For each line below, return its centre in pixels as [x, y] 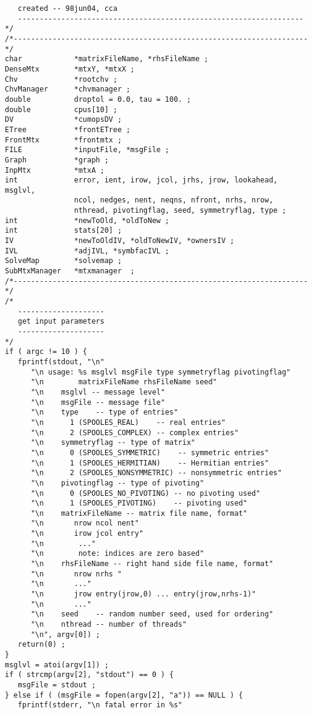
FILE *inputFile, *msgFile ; [87, 150]
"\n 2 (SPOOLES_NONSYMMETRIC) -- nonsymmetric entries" [156, 473]
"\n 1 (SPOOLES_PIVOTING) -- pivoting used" [139, 503]
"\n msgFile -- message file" [98, 402]
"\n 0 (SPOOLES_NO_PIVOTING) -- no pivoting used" [145, 493]
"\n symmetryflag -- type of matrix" [113, 443]
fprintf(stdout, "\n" [61, 362]
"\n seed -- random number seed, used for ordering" [152, 614]
